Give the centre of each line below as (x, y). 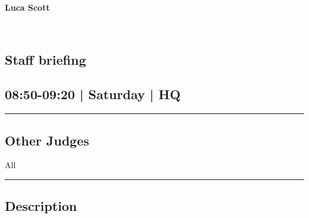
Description (41, 206)
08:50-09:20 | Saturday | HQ (93, 94)
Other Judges (47, 140)
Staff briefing (45, 59)
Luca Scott (27, 7)
